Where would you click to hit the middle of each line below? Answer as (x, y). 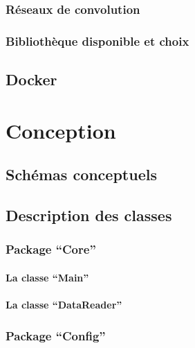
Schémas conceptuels (81, 174)
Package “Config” (56, 335)
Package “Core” (51, 249)
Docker (31, 79)
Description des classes (89, 215)
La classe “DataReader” (64, 305)
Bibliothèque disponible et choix (98, 41)
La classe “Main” (47, 277)
